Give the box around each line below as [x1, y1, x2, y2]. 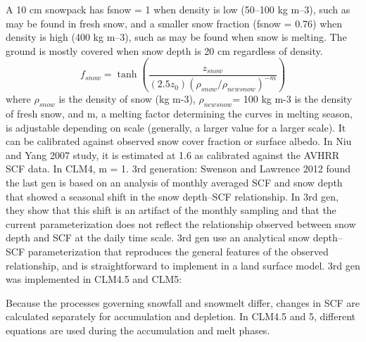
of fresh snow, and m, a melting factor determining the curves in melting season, [6, 106, 353, 121]
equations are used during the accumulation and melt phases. [6, 323, 270, 338]
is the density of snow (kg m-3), [58, 91, 196, 106]
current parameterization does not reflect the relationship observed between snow [6, 216, 356, 231]
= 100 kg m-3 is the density [232, 91, 353, 106]
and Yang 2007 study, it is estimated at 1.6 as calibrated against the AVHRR [6, 147, 340, 162]
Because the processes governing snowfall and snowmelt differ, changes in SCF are [6, 295, 360, 310]
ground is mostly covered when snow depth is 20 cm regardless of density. [6, 43, 323, 58]
